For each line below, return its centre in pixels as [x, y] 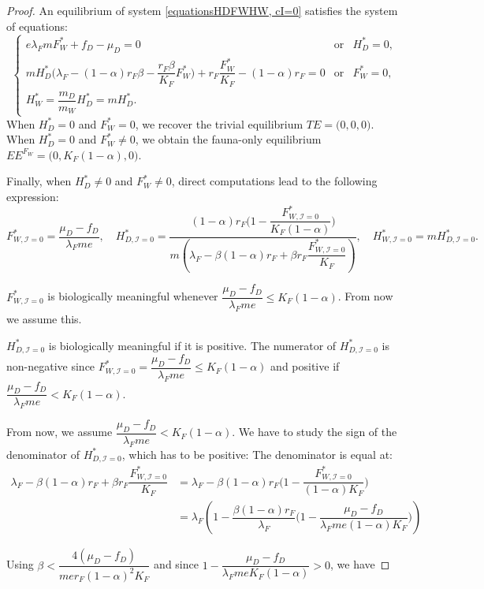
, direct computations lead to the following [274, 181]
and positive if [305, 366]
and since [176, 564]
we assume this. [44, 318]
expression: [33, 196]
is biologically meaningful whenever [133, 296]
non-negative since [51, 366]
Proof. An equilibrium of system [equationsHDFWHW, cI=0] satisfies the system [202, 10]
